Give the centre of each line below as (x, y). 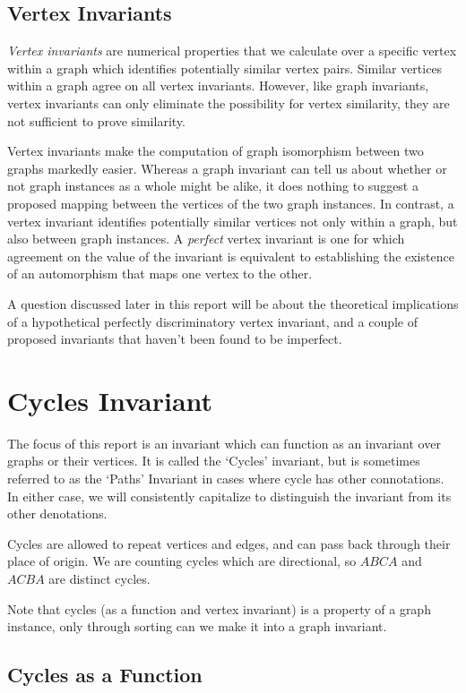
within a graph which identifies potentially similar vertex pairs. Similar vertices (225, 68)
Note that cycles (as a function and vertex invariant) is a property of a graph (219, 608)
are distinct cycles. (99, 578)
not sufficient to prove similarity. (96, 120)
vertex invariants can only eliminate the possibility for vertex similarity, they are (229, 103)
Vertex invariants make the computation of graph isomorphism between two (216, 151)
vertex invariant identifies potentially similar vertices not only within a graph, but (233, 221)
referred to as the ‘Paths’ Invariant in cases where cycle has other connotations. (226, 479)
